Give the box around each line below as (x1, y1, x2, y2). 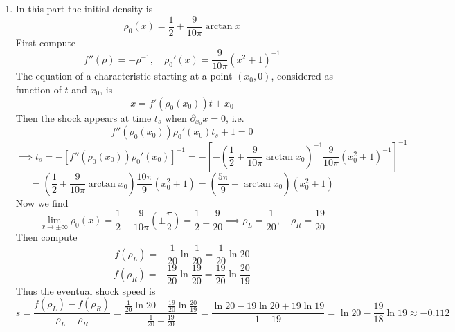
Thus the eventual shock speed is (15, 283, 156, 297)
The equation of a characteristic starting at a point (15, 68, 233, 83)
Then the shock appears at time (15, 110, 152, 124)
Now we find (15, 195, 69, 210)
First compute (15, 35, 76, 49)
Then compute (15, 229, 78, 243)
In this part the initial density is (15, 1, 153, 15)
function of (15, 82, 62, 96)
